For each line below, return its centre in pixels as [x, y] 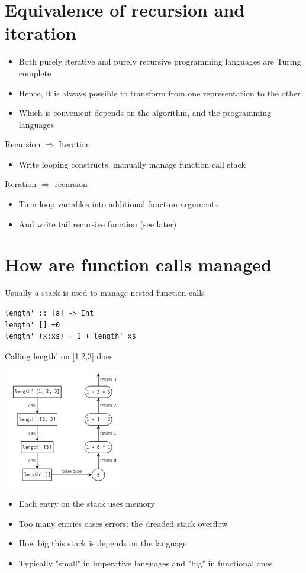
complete [35, 73]
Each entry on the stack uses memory [87, 503]
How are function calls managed [138, 264]
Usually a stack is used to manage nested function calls [105, 293]
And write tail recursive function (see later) [98, 223]
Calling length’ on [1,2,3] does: [60, 355]
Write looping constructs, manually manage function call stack [132, 164]
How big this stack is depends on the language [103, 543]
